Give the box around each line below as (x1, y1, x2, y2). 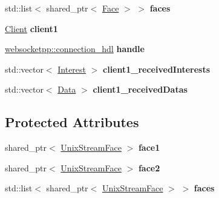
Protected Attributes (5, 113, 139, 131)
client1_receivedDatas (93, 83, 188, 96)
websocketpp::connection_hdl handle (5, 42, 145, 55)
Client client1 (5, 22, 58, 35)
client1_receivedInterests (103, 62, 211, 75)
